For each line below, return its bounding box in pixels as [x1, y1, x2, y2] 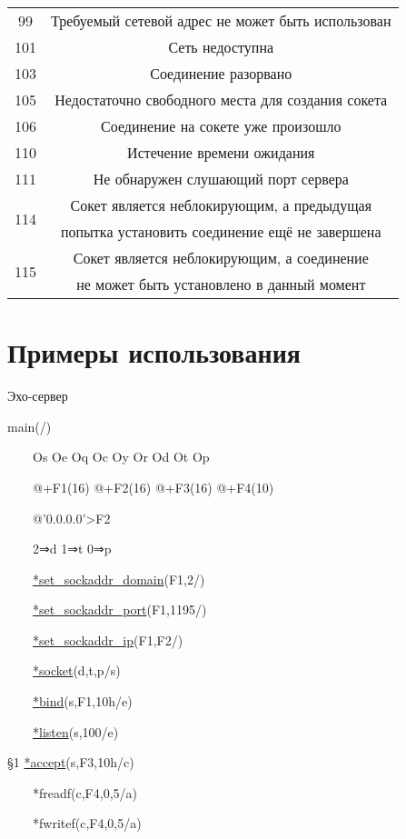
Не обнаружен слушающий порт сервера [93, 168, 349, 189]
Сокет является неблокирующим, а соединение [73, 247, 369, 268]
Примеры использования [7, 334, 301, 371]
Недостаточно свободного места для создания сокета [54, 89, 388, 110]
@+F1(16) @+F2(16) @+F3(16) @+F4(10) [32, 477, 274, 496]
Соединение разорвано [150, 63, 292, 84]
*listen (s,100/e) [33, 722, 119, 741]
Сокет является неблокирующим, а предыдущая [70, 195, 372, 215]
